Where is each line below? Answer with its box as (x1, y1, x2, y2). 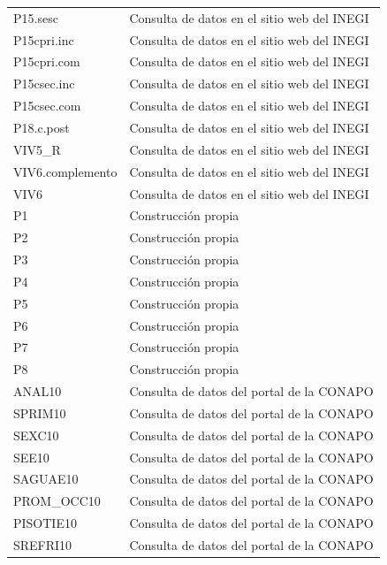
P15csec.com (13, 96, 81, 115)
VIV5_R (13, 140, 61, 158)
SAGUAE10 (13, 470, 79, 488)
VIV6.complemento (13, 162, 118, 180)
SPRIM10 (13, 403, 66, 422)
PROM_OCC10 (13, 492, 101, 510)
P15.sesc (13, 8, 58, 27)
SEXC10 (13, 425, 59, 444)
